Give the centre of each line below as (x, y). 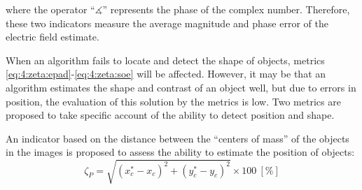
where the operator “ (50, 9)
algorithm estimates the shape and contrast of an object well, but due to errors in (181, 87)
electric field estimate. (53, 37)
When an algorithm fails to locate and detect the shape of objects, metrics (165, 60)
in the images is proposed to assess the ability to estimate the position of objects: (180, 152)
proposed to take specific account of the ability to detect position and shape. (170, 115)
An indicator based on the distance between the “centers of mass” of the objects (177, 138)
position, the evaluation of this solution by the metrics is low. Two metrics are (173, 101)
